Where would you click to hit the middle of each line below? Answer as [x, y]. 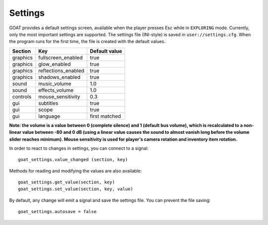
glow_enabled [54, 64]
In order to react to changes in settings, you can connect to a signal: [79, 148]
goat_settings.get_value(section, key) [67, 182]
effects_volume [56, 90]
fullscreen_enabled [60, 57]
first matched [105, 116]
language [49, 116]
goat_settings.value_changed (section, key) [73, 160]
